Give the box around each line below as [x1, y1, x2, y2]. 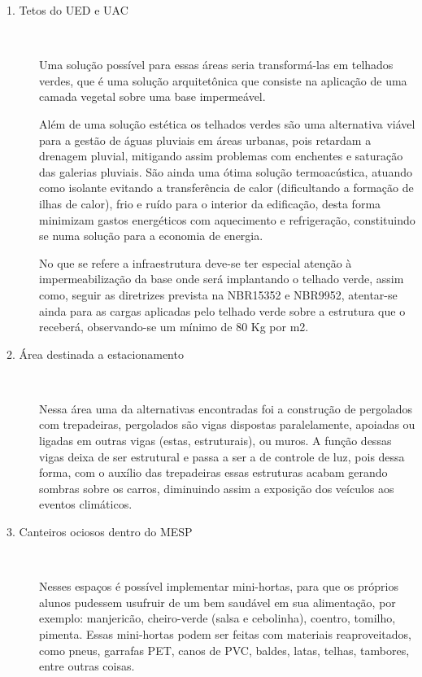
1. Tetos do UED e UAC [7, 2, 128, 18]
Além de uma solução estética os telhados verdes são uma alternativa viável [39, 115, 415, 132]
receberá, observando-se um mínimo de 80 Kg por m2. [39, 318, 309, 335]
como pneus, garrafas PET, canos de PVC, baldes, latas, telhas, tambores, [39, 641, 410, 658]
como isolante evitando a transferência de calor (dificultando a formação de [39, 179, 414, 196]
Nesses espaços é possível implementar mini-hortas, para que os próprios [39, 578, 398, 595]
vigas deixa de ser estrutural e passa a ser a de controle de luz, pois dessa [39, 448, 405, 465]
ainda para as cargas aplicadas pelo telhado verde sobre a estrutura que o [39, 302, 406, 319]
